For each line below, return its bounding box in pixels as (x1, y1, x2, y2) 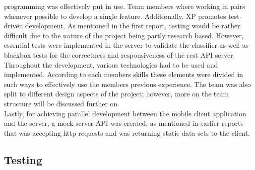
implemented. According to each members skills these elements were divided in (4, 69, 243, 80)
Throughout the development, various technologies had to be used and (4, 59, 218, 70)
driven (4, 20, 23, 31)
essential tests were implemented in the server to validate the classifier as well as (4, 40, 249, 50)
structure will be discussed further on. (4, 98, 120, 108)
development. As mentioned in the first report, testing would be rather (25, 20, 240, 31)
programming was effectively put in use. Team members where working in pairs (4, 1, 245, 11)
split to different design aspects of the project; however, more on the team (4, 88, 229, 99)
